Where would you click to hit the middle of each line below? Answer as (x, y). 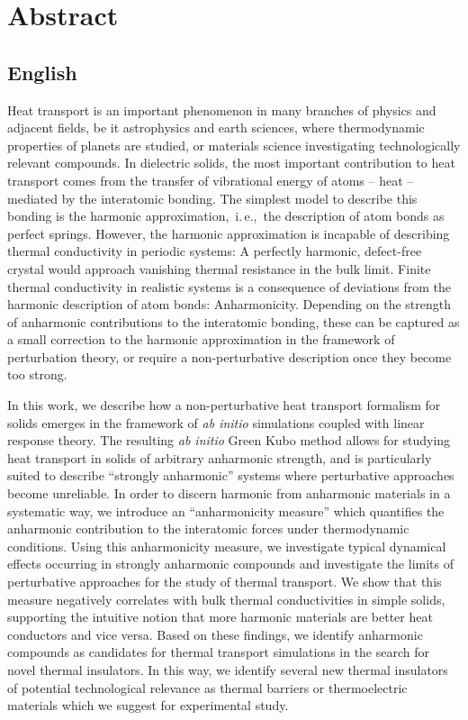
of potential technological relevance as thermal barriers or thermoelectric (207, 687)
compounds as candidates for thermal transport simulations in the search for (219, 652)
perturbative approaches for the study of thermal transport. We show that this (225, 582)
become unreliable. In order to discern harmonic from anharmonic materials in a (229, 493)
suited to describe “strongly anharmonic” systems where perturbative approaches (231, 475)
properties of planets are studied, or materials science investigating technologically (234, 145)
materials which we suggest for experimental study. (148, 705)
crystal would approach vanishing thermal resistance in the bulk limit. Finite (219, 268)
